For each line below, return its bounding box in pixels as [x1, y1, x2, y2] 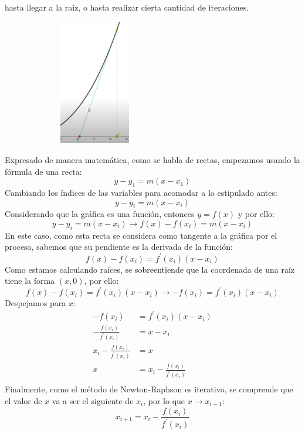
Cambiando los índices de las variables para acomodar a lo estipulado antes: [5, 187, 277, 199]
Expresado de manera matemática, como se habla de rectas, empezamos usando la [5, 154, 300, 166]
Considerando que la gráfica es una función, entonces [5, 208, 195, 220]
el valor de [5, 394, 42, 406]
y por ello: [238, 208, 274, 220]
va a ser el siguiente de [52, 394, 134, 406]
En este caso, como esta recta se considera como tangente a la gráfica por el [5, 229, 277, 241]
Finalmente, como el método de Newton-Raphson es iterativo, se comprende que [5, 383, 293, 395]
